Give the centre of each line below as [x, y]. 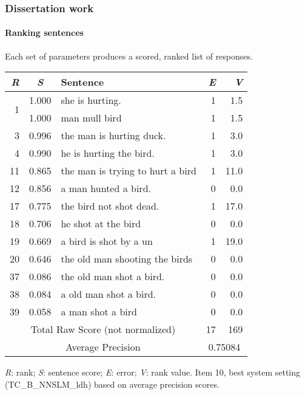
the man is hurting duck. [113, 136]
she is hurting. [91, 100]
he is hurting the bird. [108, 153]
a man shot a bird [99, 312]
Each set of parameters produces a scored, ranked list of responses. [129, 56]
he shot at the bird [101, 224]
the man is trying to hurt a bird [129, 171]
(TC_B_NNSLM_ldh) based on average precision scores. [112, 384]
